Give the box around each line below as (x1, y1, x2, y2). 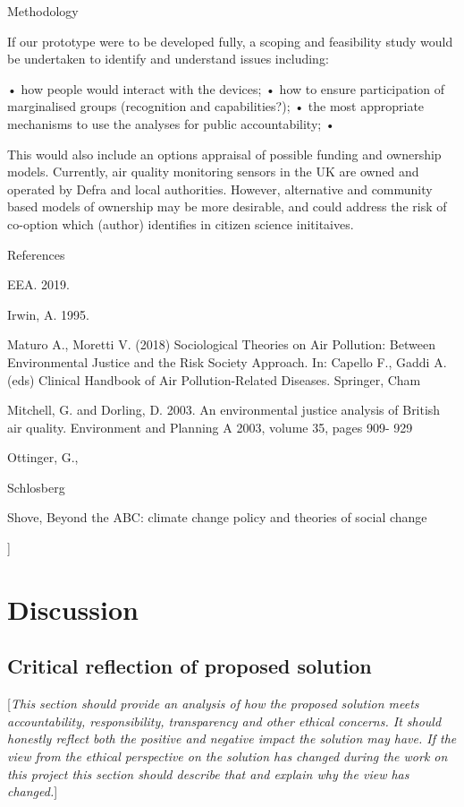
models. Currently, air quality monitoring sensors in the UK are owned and (7, 162, 419, 181)
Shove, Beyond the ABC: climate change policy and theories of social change (7, 508, 427, 527)
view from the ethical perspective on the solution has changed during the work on (7, 747, 448, 766)
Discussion (7, 590, 139, 627)
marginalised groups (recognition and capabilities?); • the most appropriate (7, 97, 425, 116)
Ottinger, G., (7, 448, 79, 467)
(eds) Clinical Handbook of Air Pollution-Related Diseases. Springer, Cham (7, 370, 421, 389)
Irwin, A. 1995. (7, 305, 89, 323)
